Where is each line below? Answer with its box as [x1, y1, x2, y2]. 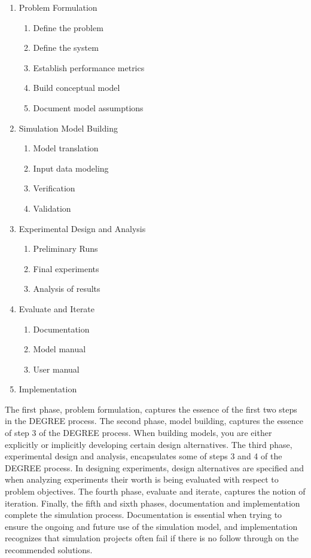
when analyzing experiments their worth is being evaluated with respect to [5, 473, 279, 486]
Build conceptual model [33, 81, 120, 94]
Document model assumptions [33, 101, 144, 114]
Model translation [33, 142, 99, 154]
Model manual [33, 343, 86, 355]
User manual [33, 362, 80, 375]
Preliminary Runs [33, 242, 98, 255]
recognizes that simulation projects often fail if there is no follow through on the [5, 532, 299, 544]
